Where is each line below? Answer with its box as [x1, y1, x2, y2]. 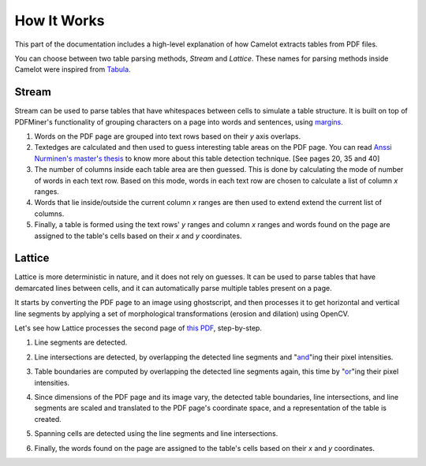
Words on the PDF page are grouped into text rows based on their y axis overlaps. [34, 132, 301, 141]
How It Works [14, 12, 105, 29]
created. [34, 414, 62, 423]
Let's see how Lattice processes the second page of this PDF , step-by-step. [14, 323, 262, 333]
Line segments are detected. [34, 337, 128, 347]
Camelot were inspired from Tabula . [14, 65, 131, 74]
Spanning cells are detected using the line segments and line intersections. [34, 429, 278, 438]
